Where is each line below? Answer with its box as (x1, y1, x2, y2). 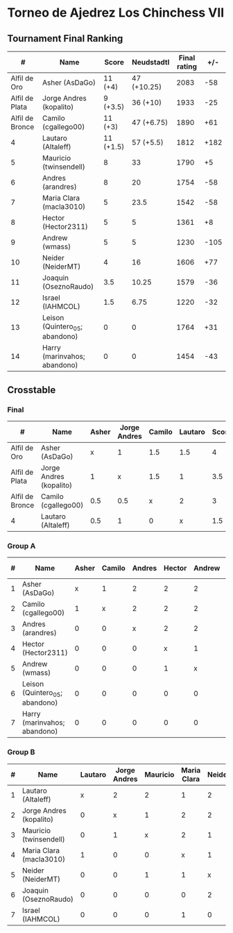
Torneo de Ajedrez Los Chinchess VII (7, 5, 225, 21)
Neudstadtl (131, 58, 170, 67)
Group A (7, 541, 36, 550)
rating (176, 62, 198, 71)
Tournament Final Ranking (7, 33, 123, 44)
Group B (7, 748, 35, 757)
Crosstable (7, 384, 56, 396)
